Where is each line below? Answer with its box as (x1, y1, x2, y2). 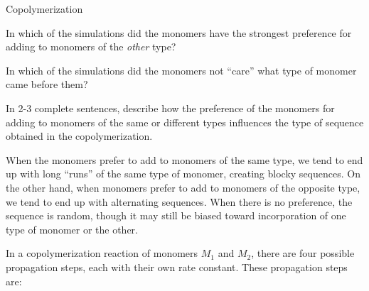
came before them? (6, 77, 88, 92)
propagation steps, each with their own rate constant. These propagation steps (6, 259, 348, 274)
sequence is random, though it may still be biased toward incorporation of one (6, 208, 346, 223)
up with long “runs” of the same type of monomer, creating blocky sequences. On (6, 166, 360, 181)
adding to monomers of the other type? (6, 39, 176, 54)
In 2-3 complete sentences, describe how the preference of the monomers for (6, 100, 335, 115)
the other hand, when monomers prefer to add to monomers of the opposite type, (6, 180, 360, 194)
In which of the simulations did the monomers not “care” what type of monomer (6, 62, 357, 77)
